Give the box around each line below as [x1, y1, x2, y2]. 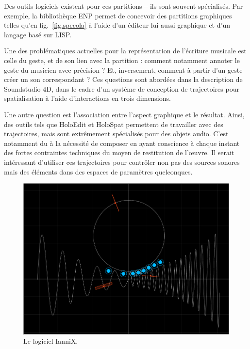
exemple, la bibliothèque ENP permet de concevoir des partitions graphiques [4, 10, 232, 20]
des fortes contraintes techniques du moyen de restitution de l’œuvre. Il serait [4, 147, 234, 158]
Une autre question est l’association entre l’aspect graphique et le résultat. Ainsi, [4, 109, 245, 119]
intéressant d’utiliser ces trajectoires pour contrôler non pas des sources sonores [4, 157, 240, 167]
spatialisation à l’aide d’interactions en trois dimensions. [4, 93, 171, 103]
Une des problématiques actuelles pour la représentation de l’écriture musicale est [4, 46, 247, 56]
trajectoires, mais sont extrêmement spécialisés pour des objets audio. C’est [4, 128, 229, 139]
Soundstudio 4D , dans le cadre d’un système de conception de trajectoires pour [4, 83, 239, 94]
